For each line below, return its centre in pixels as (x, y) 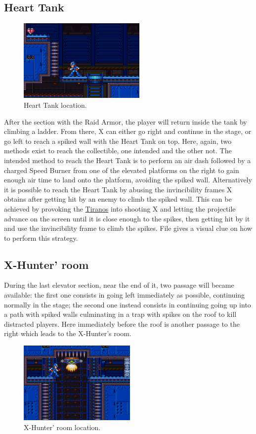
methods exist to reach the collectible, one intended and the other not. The (118, 151)
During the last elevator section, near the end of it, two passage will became (119, 285)
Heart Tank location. (55, 105)
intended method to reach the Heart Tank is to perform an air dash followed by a (128, 160)
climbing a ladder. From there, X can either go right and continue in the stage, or (128, 131)
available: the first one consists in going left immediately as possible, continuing (125, 295)
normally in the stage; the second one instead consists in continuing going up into (128, 304)
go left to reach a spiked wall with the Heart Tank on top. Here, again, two (118, 141)
